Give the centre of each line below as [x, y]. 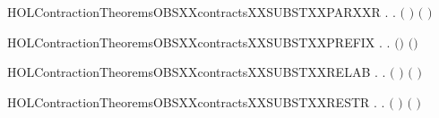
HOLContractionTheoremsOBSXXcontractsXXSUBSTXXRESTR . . [196, 101]
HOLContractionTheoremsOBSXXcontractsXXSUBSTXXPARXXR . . [202, 12]
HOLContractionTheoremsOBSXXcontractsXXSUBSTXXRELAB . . [197, 72]
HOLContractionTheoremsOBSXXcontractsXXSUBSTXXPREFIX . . [199, 42]
